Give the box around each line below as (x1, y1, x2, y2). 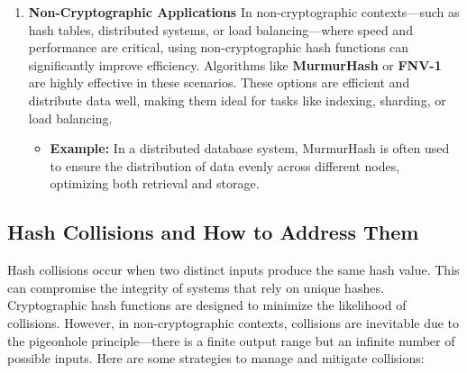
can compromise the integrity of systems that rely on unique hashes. (7, 277, 384, 296)
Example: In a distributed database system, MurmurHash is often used (50, 139, 450, 158)
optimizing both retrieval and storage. (50, 174, 260, 193)
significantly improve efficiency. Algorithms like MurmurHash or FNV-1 (28, 55, 442, 74)
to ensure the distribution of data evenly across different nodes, (50, 156, 400, 175)
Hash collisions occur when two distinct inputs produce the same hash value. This (7, 260, 460, 279)
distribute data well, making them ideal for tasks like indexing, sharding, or (28, 90, 446, 109)
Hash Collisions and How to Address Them (7, 218, 419, 246)
